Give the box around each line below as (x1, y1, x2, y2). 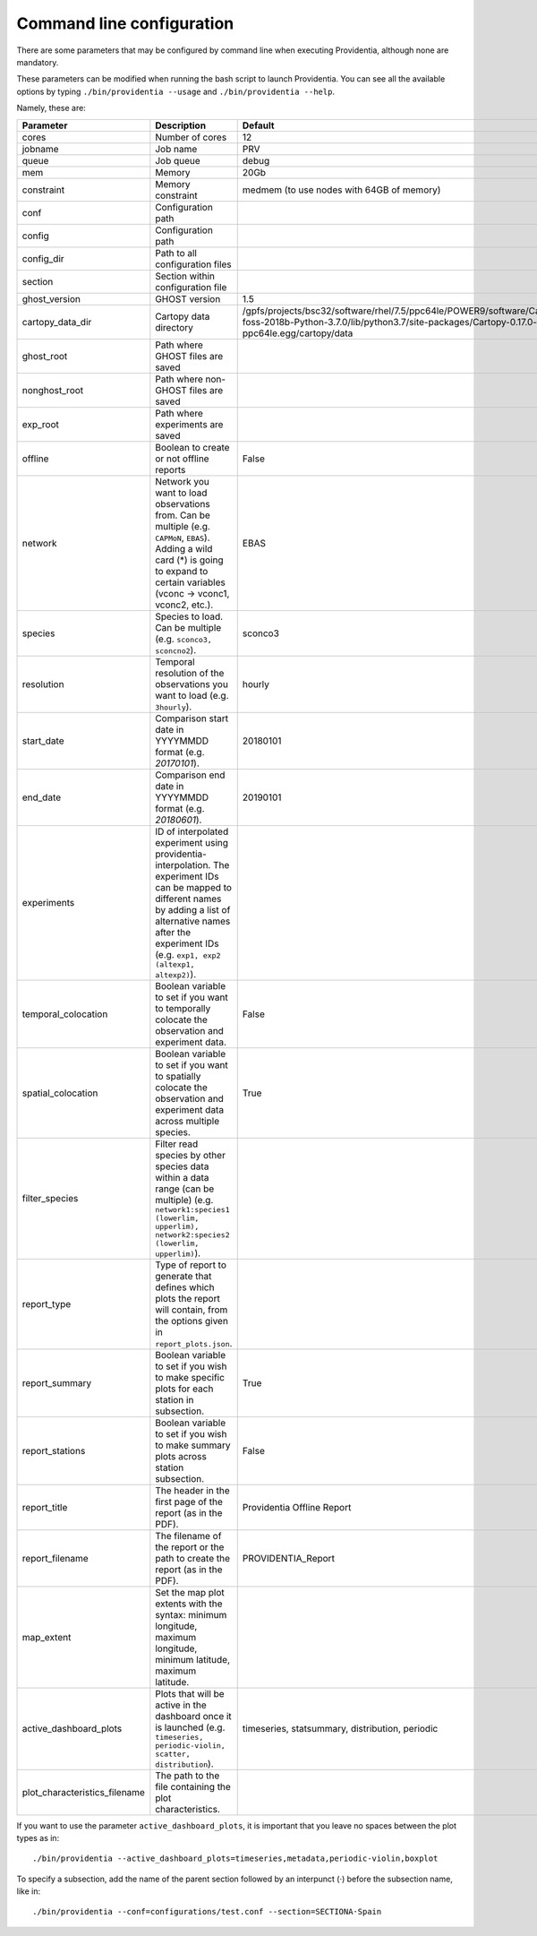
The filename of (155, 1529, 222, 1542)
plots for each (155, 1382, 214, 1395)
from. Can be (155, 509, 210, 521)
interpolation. (155, 858, 211, 871)
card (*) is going (155, 554, 224, 566)
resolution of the (155, 667, 225, 679)
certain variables (155, 576, 226, 589)
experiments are (155, 417, 224, 430)
